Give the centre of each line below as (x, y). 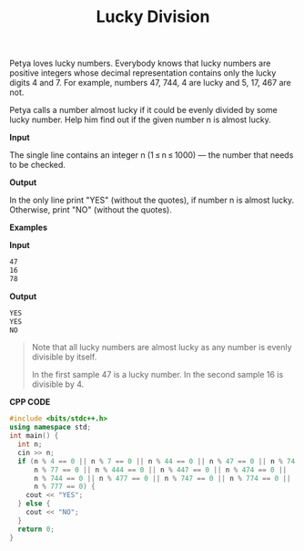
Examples (29, 228)
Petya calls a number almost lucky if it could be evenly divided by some (143, 110)
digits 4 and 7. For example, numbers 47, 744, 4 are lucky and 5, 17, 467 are (150, 83)
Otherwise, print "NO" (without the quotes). (91, 210)
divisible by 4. (58, 384)
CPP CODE (30, 402)
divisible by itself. (64, 357)
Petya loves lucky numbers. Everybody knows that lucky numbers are (140, 63)
